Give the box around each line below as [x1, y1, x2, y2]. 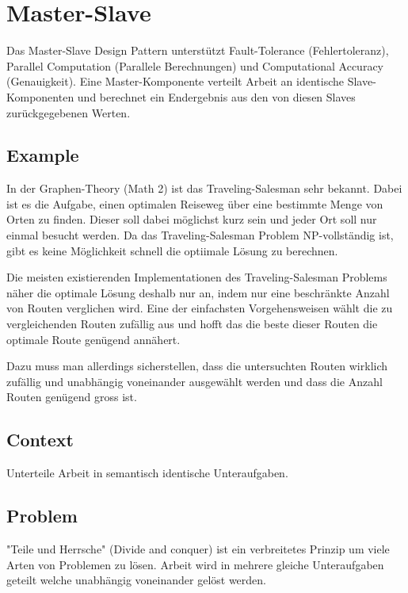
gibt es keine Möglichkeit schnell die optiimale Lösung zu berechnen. [6, 242, 338, 258]
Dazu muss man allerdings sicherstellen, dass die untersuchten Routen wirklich [6, 358, 388, 374]
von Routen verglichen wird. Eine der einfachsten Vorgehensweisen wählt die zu [6, 300, 393, 316]
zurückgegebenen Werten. [6, 104, 131, 121]
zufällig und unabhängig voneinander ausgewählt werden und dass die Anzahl [6, 373, 383, 389]
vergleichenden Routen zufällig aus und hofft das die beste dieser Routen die [6, 316, 378, 332]
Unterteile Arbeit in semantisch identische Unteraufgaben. [6, 465, 288, 481]
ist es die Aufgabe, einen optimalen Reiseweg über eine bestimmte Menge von [6, 195, 383, 212]
